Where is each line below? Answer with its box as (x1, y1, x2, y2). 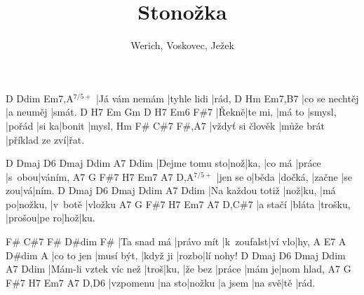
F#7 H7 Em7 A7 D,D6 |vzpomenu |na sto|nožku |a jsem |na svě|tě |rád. (6, 275, 316, 289)
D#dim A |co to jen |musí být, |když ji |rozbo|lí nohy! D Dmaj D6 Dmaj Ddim (6, 247, 346, 262)
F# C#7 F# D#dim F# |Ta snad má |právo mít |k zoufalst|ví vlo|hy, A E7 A (6, 234, 346, 249)
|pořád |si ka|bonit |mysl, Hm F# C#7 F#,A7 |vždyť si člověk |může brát (6, 118, 325, 132)
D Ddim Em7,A (6, 90, 74, 105)
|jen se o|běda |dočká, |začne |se (216, 169, 352, 184)
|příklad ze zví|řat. (6, 132, 85, 146)
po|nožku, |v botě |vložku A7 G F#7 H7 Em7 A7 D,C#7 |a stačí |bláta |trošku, (6, 196, 351, 211)
